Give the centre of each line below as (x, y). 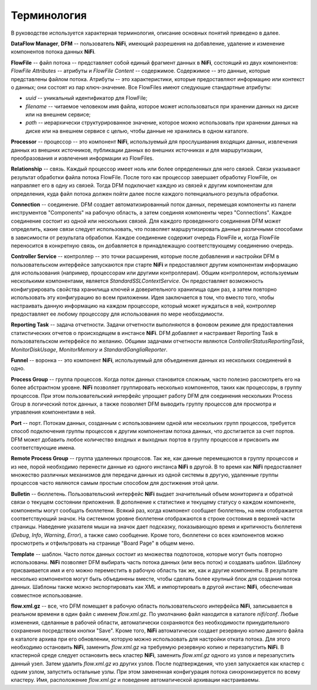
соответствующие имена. (43, 447)
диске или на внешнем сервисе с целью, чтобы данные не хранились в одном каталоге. (137, 131)
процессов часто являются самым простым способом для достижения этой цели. (115, 483)
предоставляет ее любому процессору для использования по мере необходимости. (117, 314)
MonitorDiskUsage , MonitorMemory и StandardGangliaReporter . (89, 349)
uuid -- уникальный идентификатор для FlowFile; (87, 98)
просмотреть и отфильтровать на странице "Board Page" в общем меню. (103, 543)
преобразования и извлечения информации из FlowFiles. (82, 158)
